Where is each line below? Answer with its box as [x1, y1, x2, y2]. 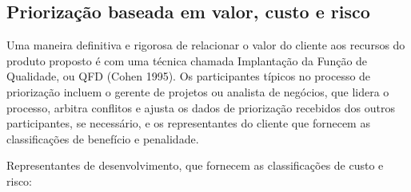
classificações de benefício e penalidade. [6, 130, 199, 147]
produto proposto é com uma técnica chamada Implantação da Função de [6, 52, 368, 69]
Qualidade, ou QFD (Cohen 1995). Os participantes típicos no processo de [6, 68, 371, 84]
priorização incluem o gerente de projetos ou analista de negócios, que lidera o [6, 83, 389, 100]
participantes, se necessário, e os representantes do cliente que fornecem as [6, 115, 370, 131]
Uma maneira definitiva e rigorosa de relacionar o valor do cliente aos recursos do [6, 37, 405, 53]
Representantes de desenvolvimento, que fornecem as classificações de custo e [6, 157, 384, 174]
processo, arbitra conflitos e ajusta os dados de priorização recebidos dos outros [6, 99, 395, 116]
